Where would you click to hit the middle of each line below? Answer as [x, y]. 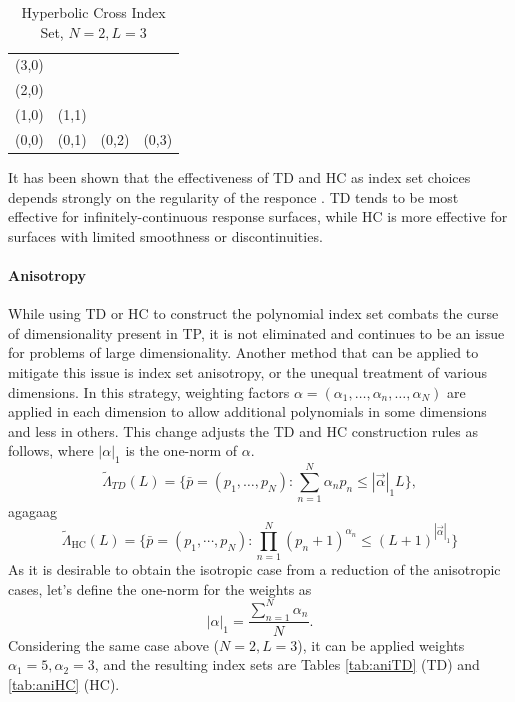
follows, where [51, 450]
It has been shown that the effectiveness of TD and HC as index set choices [239, 177]
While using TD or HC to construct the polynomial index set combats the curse [253, 313]
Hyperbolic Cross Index [93, 12]
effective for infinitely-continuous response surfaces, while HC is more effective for [258, 216]
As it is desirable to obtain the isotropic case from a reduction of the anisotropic [254, 569]
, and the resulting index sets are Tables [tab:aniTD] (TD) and [287, 664]
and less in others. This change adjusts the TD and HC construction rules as [243, 430]
